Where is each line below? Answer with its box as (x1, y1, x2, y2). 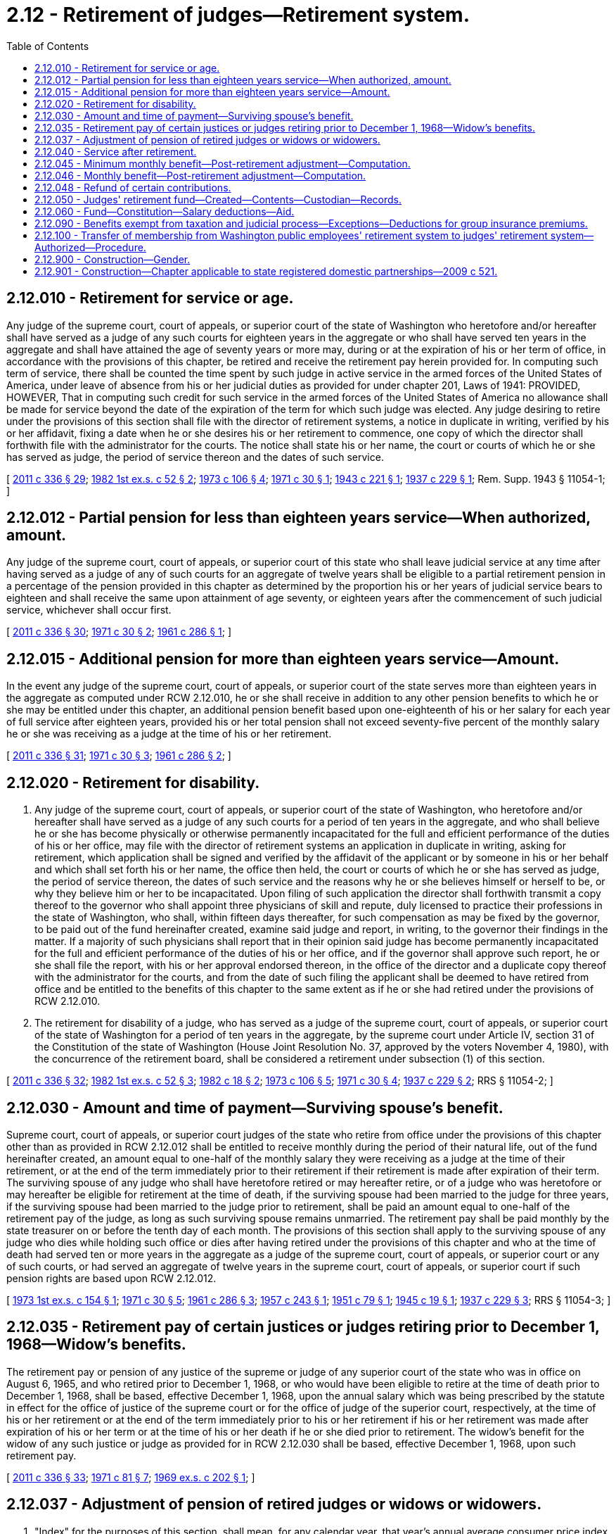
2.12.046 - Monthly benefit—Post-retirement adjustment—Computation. (34, 169, 366, 182)
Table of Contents (6, 39, 89, 52)
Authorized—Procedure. (34, 241, 146, 253)
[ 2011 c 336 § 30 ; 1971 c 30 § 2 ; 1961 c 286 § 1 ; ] (6, 626, 232, 638)
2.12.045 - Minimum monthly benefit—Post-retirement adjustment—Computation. (34, 157, 411, 170)
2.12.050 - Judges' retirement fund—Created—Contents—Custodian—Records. (34, 193, 402, 205)
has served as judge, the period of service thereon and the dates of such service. (6, 450, 384, 463)
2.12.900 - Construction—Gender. (34, 253, 191, 265)
